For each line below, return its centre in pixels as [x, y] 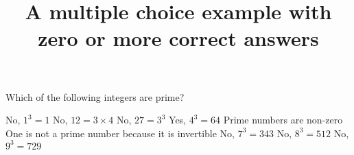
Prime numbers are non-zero [283, 120]
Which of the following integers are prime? [95, 96]
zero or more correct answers [178, 38]
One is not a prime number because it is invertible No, [120, 133]
